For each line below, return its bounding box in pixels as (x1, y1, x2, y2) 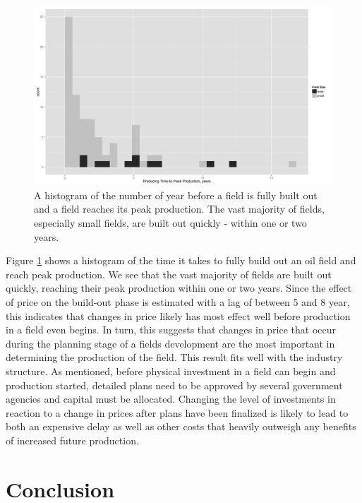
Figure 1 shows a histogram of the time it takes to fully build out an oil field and (6, 253, 356, 268)
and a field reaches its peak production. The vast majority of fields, (34, 201, 325, 216)
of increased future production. (6, 432, 139, 447)
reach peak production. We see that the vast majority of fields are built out (6, 266, 332, 281)
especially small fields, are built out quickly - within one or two (34, 215, 307, 230)
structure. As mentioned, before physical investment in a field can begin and (6, 363, 336, 378)
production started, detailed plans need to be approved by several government (6, 377, 343, 392)
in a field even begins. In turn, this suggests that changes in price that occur (6, 322, 337, 337)
